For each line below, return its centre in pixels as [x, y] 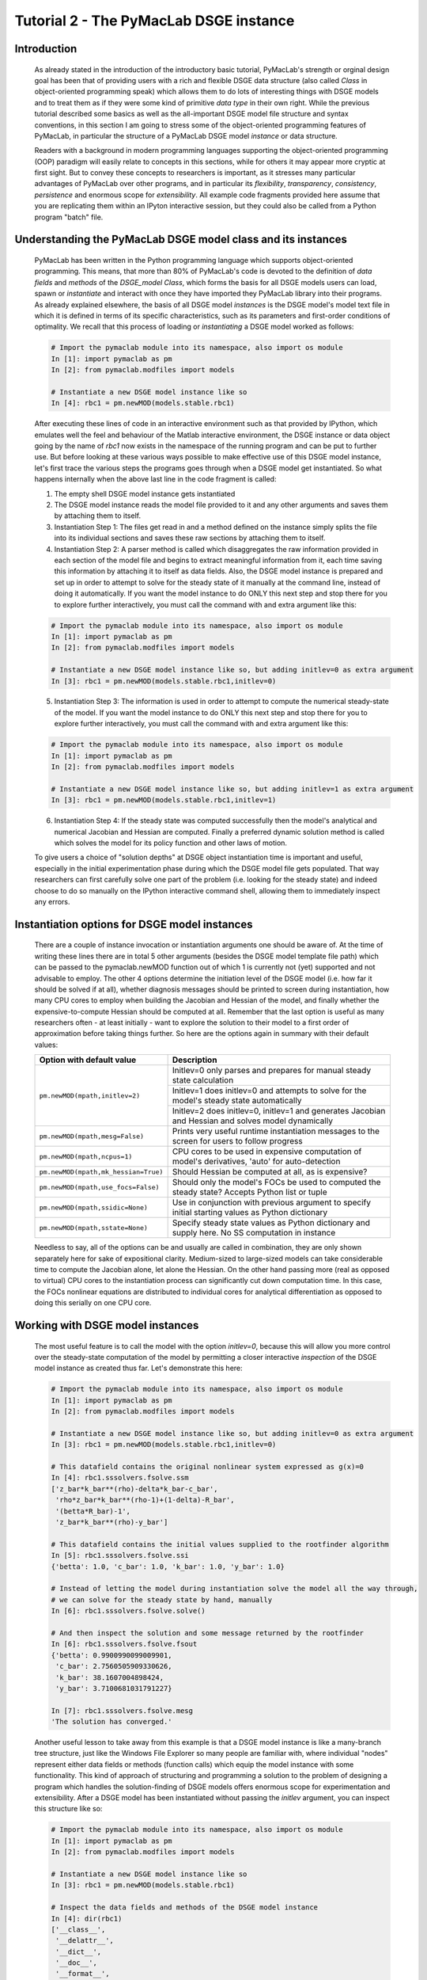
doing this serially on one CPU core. [93, 1303]
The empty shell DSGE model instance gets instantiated [145, 493]
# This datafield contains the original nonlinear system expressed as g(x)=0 [207, 1467]
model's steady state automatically [237, 1101]
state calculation [203, 1080]
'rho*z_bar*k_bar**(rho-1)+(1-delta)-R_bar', [145, 1500]
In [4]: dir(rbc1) [87, 1918]
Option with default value [88, 1060]
